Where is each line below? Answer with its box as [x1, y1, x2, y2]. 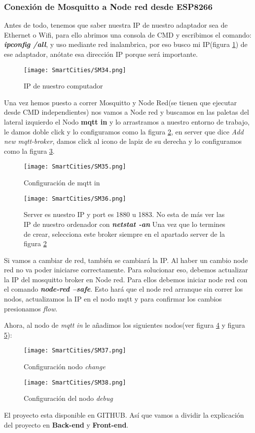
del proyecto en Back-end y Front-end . [4, 419, 129, 430]
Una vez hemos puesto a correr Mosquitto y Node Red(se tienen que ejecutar [4, 97, 237, 107]
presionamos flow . [4, 303, 58, 313]
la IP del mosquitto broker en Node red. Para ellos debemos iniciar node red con [4, 274, 248, 284]
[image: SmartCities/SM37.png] [24, 347, 126, 354]
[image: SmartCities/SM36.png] [24, 195, 126, 202]
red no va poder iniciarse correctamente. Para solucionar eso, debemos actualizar [4, 264, 248, 275]
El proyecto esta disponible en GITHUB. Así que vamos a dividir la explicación [4, 409, 244, 420]
